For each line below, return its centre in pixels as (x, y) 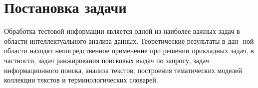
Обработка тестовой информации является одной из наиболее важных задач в (122, 31)
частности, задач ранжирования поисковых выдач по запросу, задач (107, 60)
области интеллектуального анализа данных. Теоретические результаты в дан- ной (129, 41)
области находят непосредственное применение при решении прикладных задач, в (129, 50)
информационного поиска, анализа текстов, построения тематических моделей (123, 70)
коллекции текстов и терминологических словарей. (81, 80)
